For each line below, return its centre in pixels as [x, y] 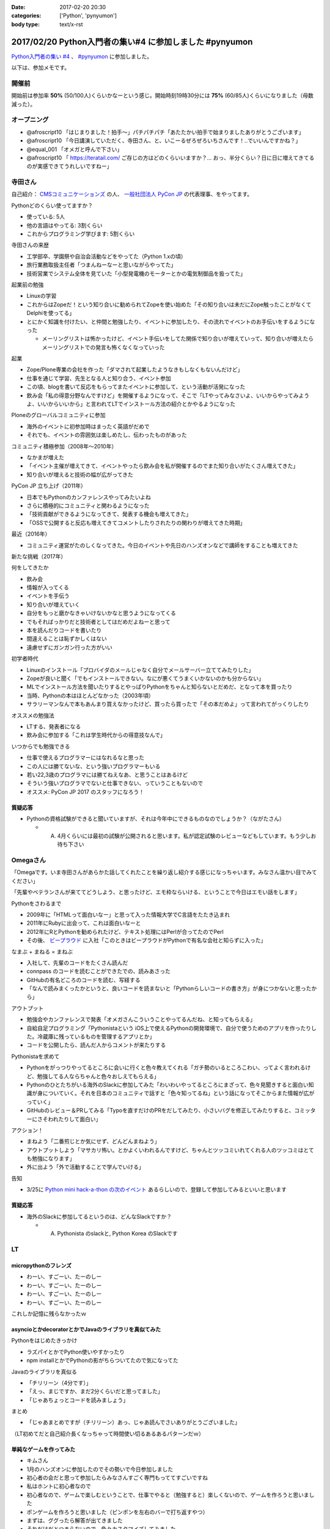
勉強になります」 [53, 1158]
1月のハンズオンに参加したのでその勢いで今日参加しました [100, 1469]
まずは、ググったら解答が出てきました [75, 1520]
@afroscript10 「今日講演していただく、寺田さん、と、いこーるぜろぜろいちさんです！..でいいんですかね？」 [164, 141]
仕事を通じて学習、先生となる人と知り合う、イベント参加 [99, 378]
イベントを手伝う [48, 596]
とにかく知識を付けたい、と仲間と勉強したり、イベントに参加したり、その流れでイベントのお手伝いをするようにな [171, 322]
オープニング [30, 120]
